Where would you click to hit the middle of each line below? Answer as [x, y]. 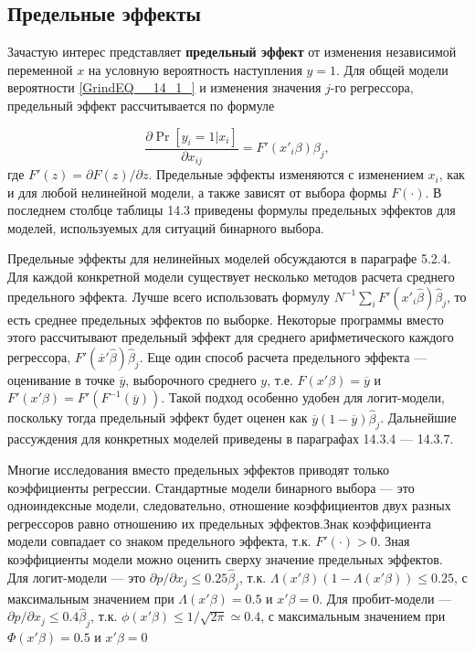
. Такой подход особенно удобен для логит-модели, [303, 397]
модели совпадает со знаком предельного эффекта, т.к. [159, 541]
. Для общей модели [392, 69]
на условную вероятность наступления [195, 69]
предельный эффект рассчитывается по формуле [141, 105]
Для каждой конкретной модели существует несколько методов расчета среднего [231, 277]
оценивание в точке [61, 379]
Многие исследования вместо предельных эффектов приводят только [198, 470]
